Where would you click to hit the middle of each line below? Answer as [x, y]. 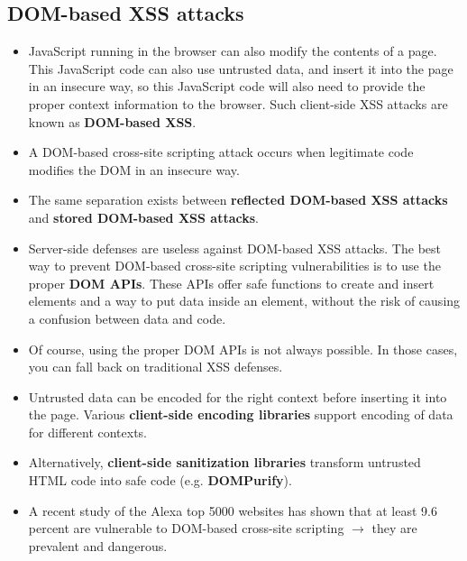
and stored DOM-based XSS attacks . [143, 217]
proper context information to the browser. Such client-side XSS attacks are [238, 103]
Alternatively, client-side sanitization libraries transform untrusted [224, 462]
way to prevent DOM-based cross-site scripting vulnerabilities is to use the [234, 266]
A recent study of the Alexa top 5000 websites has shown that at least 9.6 [233, 510]
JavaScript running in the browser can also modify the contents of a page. [233, 51]
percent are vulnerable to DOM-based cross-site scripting [186, 528]
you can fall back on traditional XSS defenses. [156, 367]
